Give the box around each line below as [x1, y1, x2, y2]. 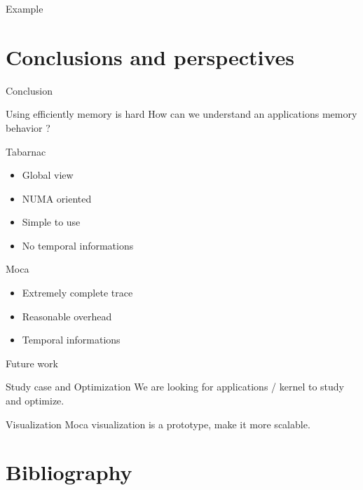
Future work [6, 355, 58, 370]
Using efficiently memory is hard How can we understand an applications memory [6, 107, 357, 121]
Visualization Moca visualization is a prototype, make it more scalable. [6, 416, 310, 431]
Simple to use [22, 215, 81, 229]
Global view [22, 168, 74, 182]
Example [6, 1, 43, 15]
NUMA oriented [22, 191, 92, 205]
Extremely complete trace [22, 285, 133, 300]
